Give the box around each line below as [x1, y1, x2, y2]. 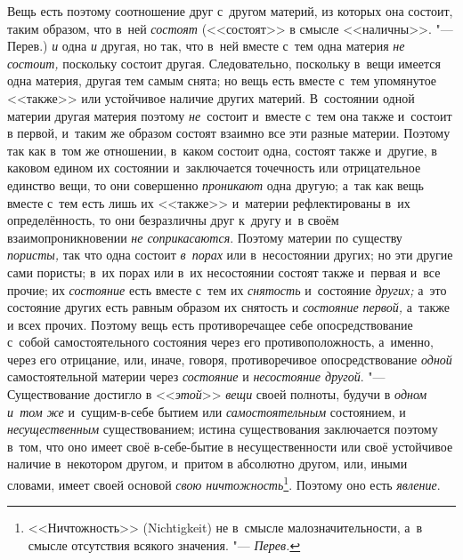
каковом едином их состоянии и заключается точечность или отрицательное [7, 158, 421, 177]
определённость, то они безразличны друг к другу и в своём [7, 211, 339, 229]
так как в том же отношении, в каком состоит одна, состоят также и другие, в [7, 140, 437, 159]
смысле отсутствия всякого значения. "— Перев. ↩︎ [28, 535, 301, 554]
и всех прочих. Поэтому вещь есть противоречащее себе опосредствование [7, 315, 413, 333]
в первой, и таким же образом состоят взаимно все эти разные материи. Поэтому [7, 124, 451, 142]
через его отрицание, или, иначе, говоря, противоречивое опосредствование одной [7, 349, 452, 368]
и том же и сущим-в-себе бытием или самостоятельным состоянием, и [7, 402, 406, 420]
